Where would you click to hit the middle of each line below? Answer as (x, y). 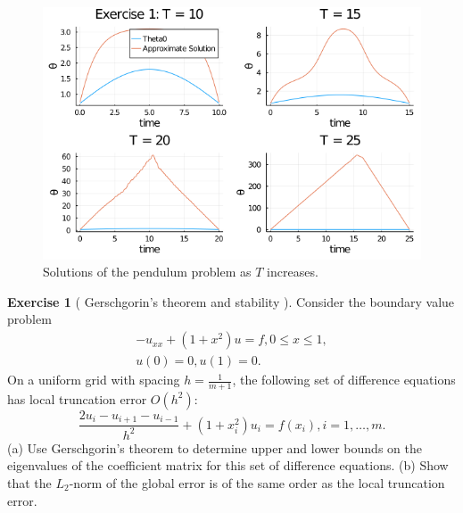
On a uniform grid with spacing (94, 380)
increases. (293, 272)
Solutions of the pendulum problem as (147, 272)
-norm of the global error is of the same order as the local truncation (257, 482)
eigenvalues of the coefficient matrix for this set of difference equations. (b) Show (228, 465)
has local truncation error (77, 398)
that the (29, 482)
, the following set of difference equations (344, 380)
